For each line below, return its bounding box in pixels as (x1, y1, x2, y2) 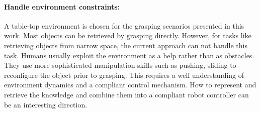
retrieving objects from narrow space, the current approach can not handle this (4, 40, 247, 50)
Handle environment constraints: (4, 1, 120, 12)
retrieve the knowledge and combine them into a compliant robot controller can (4, 89, 249, 99)
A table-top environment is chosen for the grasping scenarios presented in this (4, 20, 244, 31)
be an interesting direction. (4, 99, 88, 109)
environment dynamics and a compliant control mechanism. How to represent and (4, 79, 256, 90)
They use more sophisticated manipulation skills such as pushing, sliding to (4, 60, 236, 70)
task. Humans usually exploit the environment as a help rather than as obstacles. (4, 50, 254, 60)
